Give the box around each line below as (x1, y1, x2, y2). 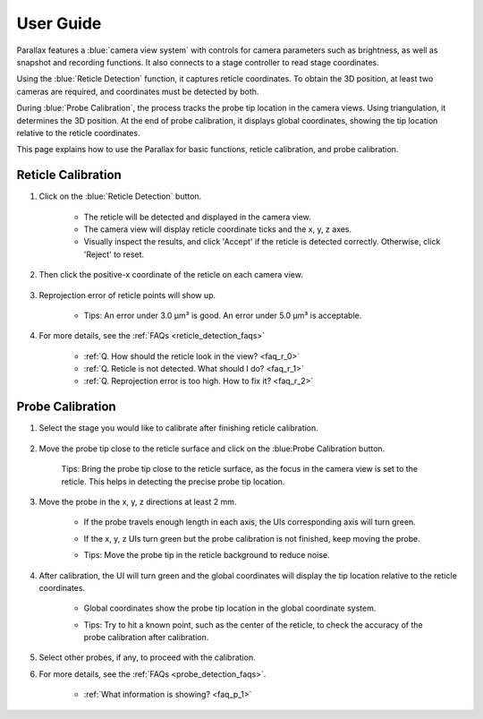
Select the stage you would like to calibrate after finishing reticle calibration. (38, 423, 319, 433)
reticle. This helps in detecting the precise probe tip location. (61, 475, 285, 487)
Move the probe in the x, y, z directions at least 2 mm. (38, 496, 237, 507)
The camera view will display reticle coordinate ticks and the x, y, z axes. (83, 224, 352, 235)
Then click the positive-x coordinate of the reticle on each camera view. (38, 270, 303, 280)
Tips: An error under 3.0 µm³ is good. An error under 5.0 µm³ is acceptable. (83, 310, 362, 321)
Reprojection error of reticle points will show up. (38, 289, 216, 300)
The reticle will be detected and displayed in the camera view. (83, 211, 312, 222)
